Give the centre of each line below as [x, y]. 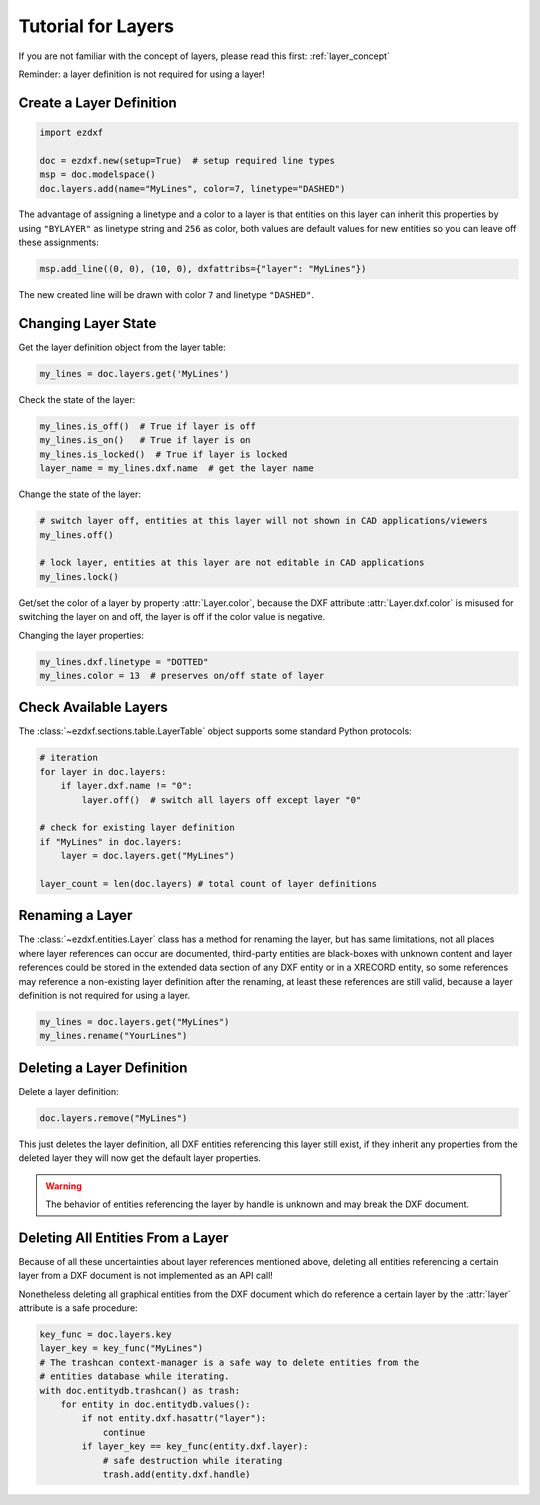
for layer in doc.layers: [103, 771]
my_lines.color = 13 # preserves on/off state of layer [182, 675]
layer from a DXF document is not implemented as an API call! [146, 1276]
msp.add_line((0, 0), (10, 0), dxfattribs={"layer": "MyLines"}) [203, 269]
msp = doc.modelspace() [98, 174]
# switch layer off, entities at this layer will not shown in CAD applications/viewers [264, 521]
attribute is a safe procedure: [78, 1308]
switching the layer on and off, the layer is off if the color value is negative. [172, 617]
